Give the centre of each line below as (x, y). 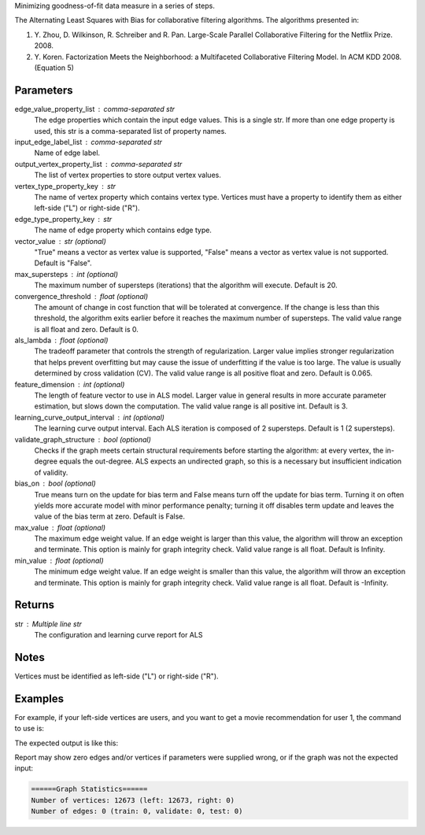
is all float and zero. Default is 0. (87, 329)
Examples (39, 698)
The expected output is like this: (67, 743)
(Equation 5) (54, 68)
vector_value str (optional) (60, 241)
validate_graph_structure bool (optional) (83, 439)
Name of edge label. (67, 153)
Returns (35, 605)
